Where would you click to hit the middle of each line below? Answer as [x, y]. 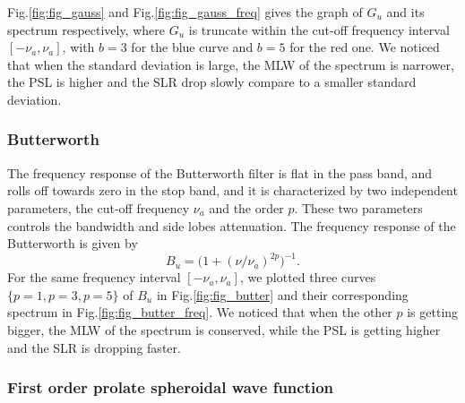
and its [405, 12]
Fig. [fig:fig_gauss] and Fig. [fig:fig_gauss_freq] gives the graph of [185, 12]
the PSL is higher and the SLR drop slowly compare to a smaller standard [212, 82]
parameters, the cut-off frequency [99, 207]
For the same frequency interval [94, 277]
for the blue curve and [192, 47]
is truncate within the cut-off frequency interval [319, 29]
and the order [246, 207]
